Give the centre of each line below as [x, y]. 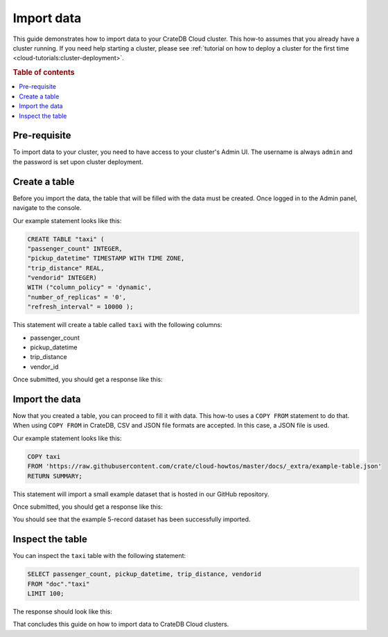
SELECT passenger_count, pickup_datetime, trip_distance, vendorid [144, 574]
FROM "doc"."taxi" [59, 584]
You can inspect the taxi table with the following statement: [99, 556]
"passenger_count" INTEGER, [75, 248]
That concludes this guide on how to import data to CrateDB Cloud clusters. [121, 625]
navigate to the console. [47, 208]
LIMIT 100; [46, 594]
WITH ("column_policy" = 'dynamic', [90, 287]
